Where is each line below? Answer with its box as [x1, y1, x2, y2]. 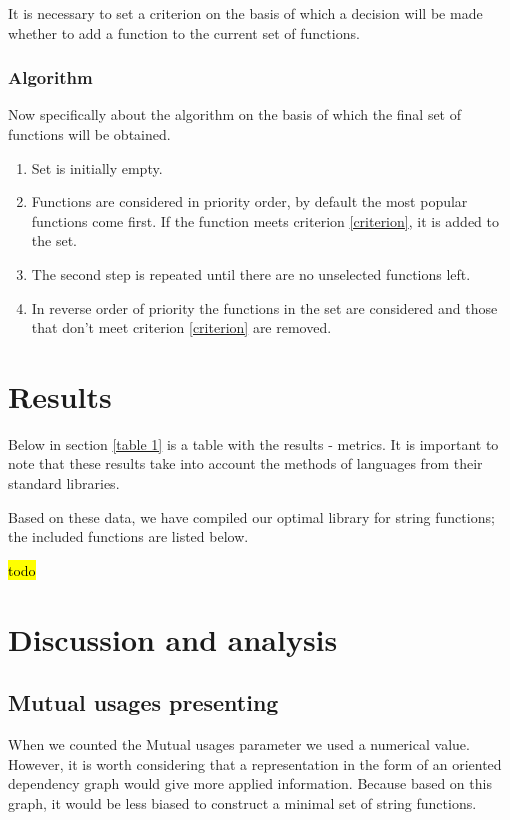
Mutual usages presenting [8, 687, 279, 718]
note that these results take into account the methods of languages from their [8, 453, 483, 474]
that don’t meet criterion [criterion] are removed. [31, 317, 332, 338]
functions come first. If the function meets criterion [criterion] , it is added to [31, 210, 500, 231]
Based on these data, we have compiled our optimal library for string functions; [8, 506, 495, 527]
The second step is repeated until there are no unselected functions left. [31, 263, 471, 284]
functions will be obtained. [8, 124, 171, 144]
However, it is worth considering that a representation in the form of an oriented [8, 753, 502, 774]
